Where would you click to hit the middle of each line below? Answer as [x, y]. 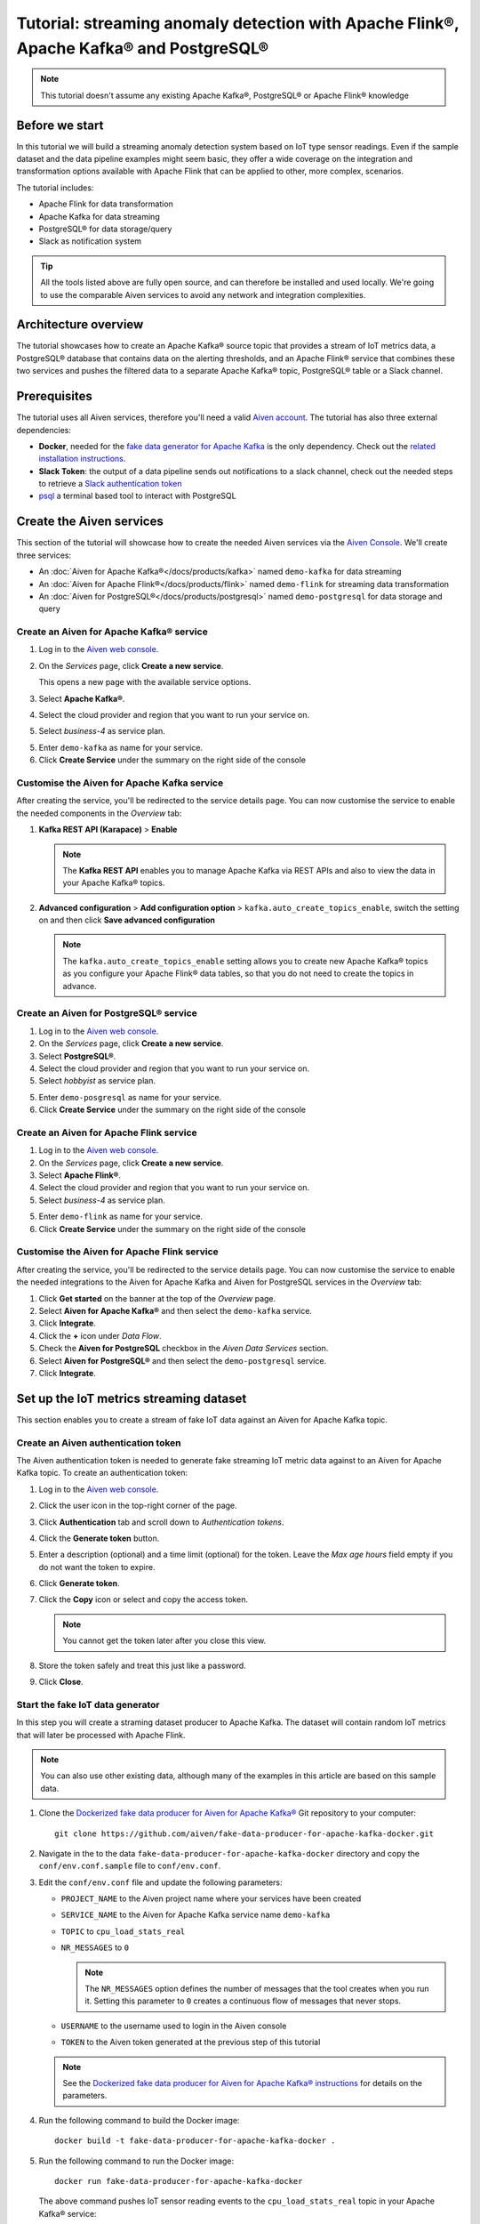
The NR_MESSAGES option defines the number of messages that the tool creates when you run [257, 1989]
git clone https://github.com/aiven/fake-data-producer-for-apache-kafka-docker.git [244, 1833]
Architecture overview [80, 325]
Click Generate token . [79, 1583]
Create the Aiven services [90, 522]
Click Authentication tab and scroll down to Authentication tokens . [161, 1522]
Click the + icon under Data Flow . [100, 1335]
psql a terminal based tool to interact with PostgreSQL [137, 496]
